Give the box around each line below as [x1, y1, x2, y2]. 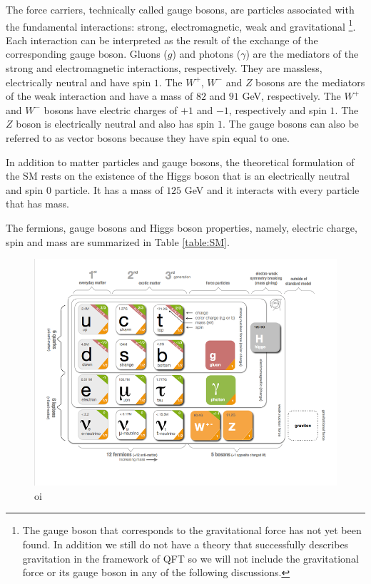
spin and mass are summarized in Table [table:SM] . [6, 234, 230, 249]
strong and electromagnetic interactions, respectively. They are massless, [6, 61, 322, 76]
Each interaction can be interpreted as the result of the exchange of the [6, 32, 318, 47]
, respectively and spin [228, 102, 327, 117]
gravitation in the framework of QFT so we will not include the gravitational [22, 550, 359, 565]
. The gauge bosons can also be [223, 116, 359, 131]
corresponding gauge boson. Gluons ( [6, 46, 168, 61]
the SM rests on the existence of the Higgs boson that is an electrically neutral [6, 168, 350, 183]
